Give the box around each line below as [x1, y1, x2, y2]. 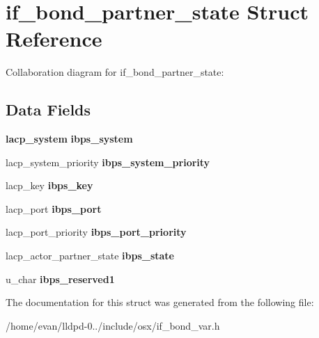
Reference [6, 24, 102, 53]
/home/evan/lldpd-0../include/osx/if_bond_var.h [6, 318, 220, 332]
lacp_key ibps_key [6, 178, 93, 193]
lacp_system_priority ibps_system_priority [6, 154, 210, 169]
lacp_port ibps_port [6, 201, 102, 216]
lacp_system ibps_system [6, 131, 133, 146]
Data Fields [6, 99, 91, 120]
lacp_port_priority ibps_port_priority [6, 225, 187, 239]
